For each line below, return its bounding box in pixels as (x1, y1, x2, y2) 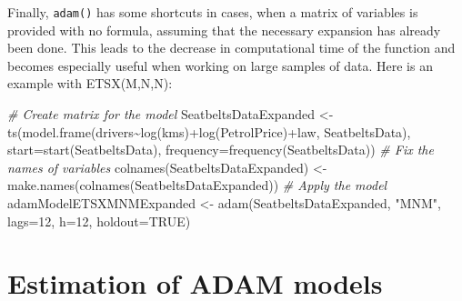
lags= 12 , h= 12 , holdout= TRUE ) (7, 211, 191, 230)
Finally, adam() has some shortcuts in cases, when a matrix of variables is (7, 3, 418, 21)
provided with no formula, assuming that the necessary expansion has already (7, 20, 441, 39)
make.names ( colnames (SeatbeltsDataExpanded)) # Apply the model (7, 176, 387, 195)
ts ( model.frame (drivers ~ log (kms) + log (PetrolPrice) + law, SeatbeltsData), (7, 122, 411, 141)
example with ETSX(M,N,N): (7, 74, 173, 93)
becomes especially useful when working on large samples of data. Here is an (7, 55, 433, 75)
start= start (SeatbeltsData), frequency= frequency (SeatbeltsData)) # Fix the (7, 140, 434, 159)
